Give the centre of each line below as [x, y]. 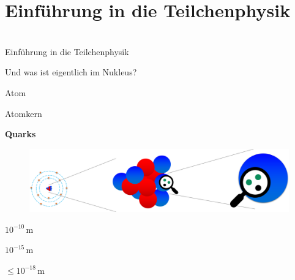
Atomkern [24, 113]
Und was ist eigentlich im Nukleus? [71, 72]
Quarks [21, 134]
